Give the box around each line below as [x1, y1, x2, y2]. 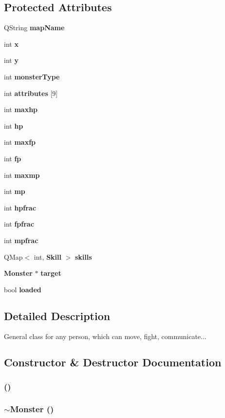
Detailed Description [4, 308, 111, 323]
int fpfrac [4, 219, 34, 229]
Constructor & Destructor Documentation [4, 355, 222, 370]
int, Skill [34, 251, 61, 262]
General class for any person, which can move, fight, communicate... [4, 331, 206, 341]
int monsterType [4, 71, 60, 81]
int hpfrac [4, 202, 36, 212]
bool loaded [4, 284, 41, 294]
